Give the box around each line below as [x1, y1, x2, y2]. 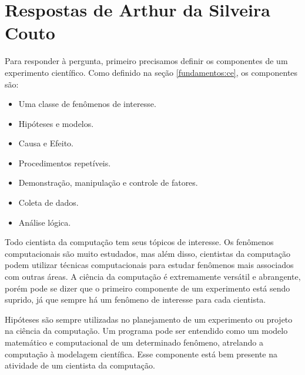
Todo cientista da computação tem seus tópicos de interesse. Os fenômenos [5, 236, 274, 248]
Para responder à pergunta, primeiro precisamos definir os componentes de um [5, 55, 288, 67]
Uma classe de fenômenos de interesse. [18, 98, 156, 110]
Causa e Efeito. [18, 137, 74, 149]
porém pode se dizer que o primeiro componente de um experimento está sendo [5, 282, 290, 294]
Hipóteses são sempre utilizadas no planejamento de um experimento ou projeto [5, 313, 293, 325]
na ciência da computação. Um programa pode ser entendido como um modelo [5, 324, 288, 337]
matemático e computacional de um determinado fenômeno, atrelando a [5, 336, 263, 348]
